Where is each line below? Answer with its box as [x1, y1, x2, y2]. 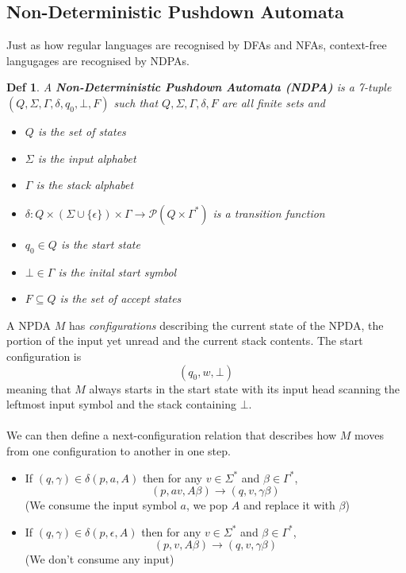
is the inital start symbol [58, 263, 177, 280]
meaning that [6, 380, 71, 397]
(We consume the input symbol [25, 497, 177, 513]
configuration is [6, 347, 82, 364]
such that [113, 94, 159, 110]
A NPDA [6, 316, 51, 333]
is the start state [60, 235, 140, 252]
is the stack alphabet [36, 176, 134, 193]
